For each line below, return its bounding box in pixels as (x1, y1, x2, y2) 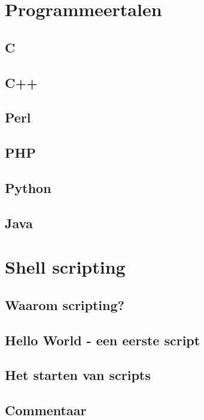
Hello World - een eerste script (5, 330, 200, 349)
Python (5, 178, 51, 197)
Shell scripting (5, 255, 126, 279)
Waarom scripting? (5, 295, 124, 314)
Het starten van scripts (5, 366, 151, 384)
